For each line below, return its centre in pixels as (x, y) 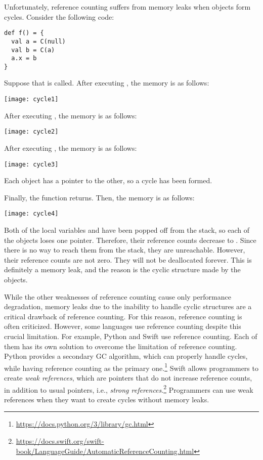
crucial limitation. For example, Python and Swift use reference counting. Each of (131, 336)
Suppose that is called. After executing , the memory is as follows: (107, 83)
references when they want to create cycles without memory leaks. (107, 399)
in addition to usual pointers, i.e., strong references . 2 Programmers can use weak (129, 389)
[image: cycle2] (31, 132)
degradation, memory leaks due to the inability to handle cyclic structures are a (128, 306)
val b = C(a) (33, 50)
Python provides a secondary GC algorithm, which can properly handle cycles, (126, 356)
